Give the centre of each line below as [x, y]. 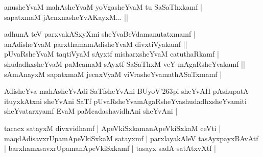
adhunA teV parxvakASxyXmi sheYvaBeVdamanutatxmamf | [100, 34]
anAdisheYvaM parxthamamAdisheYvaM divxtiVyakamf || [96, 44]
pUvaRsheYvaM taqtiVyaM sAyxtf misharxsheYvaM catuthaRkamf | [112, 54]
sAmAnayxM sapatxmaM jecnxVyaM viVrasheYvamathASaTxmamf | [113, 74]
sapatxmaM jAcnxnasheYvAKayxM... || [66, 17]
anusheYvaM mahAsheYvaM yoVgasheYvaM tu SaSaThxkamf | [103, 7]
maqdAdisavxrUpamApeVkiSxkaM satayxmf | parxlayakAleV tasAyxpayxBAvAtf [131, 138]
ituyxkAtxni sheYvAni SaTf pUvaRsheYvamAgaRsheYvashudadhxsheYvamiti [125, 101]
